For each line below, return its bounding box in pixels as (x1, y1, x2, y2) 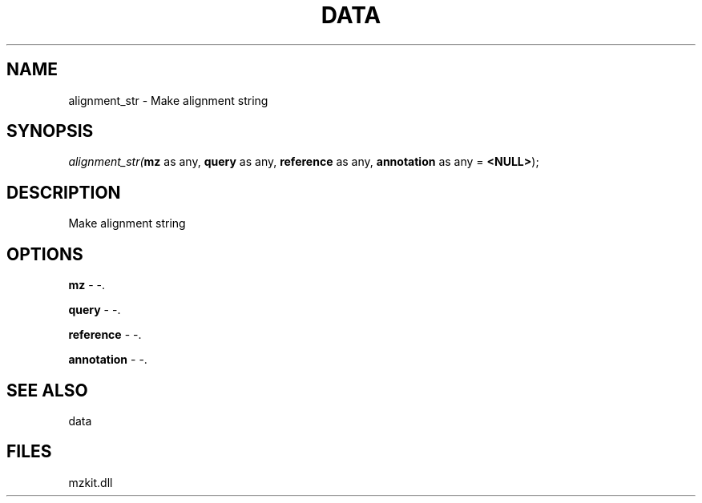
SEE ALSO (6, 380, 88, 400)
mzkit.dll (68, 475, 113, 489)
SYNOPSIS (6, 121, 94, 142)
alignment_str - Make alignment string (68, 93, 268, 107)
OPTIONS (6, 243, 83, 264)
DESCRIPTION (6, 182, 121, 203)
